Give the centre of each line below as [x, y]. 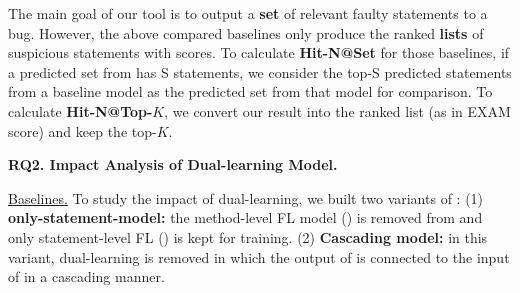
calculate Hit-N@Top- [80, 110]
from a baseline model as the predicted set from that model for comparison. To [250, 91]
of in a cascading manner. [86, 276]
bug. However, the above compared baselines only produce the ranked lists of [246, 32]
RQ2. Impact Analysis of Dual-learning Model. [173, 164]
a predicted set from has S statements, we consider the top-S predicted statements [260, 71]
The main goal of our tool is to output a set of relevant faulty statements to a [248, 13]
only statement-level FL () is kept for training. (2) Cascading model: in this [248, 236]
